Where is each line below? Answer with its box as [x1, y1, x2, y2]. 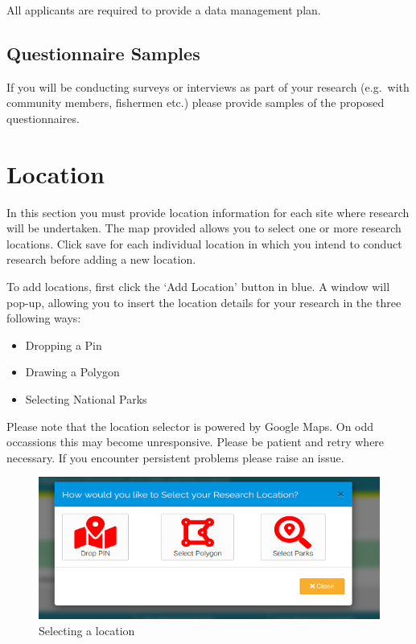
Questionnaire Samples [6, 40, 200, 65]
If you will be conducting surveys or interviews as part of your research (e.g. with [6, 78, 410, 95]
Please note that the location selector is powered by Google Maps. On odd [6, 417, 374, 434]
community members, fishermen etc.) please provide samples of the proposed [6, 94, 385, 111]
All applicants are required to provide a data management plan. [6, 2, 321, 18]
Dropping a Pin [25, 336, 102, 353]
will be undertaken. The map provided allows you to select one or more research [6, 219, 402, 236]
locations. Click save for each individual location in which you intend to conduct [6, 235, 402, 252]
